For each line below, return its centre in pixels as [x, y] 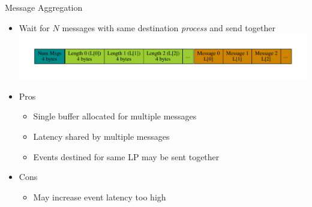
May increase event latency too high [100, 196]
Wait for [34, 27]
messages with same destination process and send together [169, 27]
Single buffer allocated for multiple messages [115, 116]
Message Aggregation [44, 7]
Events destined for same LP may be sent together [126, 156]
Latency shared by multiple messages [101, 136]
